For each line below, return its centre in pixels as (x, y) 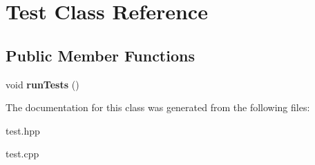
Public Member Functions (100, 55)
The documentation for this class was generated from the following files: (158, 107)
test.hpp (23, 130)
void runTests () (42, 84)
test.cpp (22, 154)
